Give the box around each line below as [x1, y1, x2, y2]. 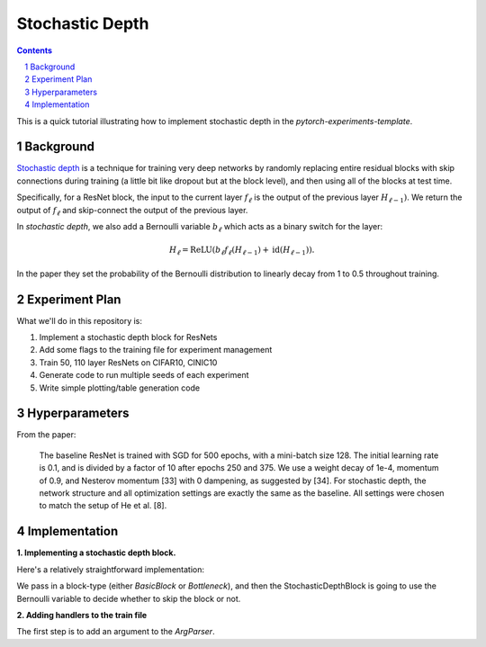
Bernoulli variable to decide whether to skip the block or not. [16, 593, 241, 604]
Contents [16, 45, 53, 56]
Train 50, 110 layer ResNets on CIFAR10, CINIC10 [39, 356, 218, 368]
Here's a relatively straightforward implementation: [16, 563, 204, 575]
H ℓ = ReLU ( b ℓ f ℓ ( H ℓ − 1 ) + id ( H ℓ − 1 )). [168, 245, 315, 256]
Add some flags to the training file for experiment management [39, 345, 273, 355]
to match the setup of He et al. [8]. [39, 500, 167, 511]
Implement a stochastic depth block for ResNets [39, 332, 218, 342]
